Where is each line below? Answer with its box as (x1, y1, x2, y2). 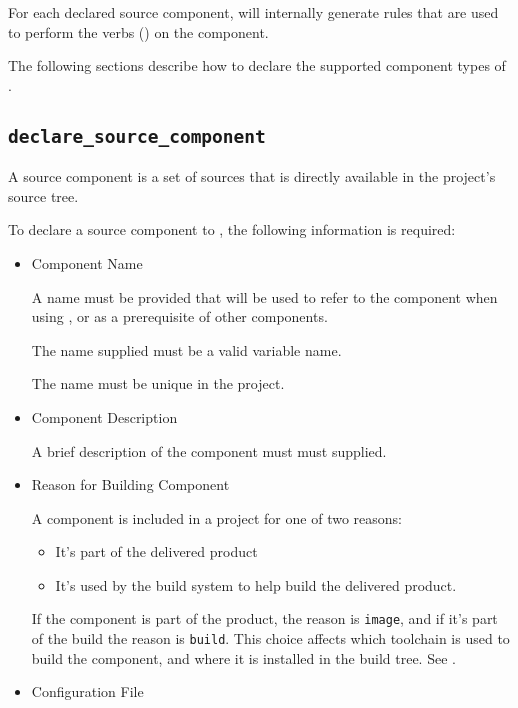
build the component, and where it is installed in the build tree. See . (31, 647, 456, 668)
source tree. (8, 185, 79, 206)
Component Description (31, 406, 178, 427)
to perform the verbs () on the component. (8, 21, 269, 42)
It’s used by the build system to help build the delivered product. (55, 574, 457, 595)
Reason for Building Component (31, 474, 230, 495)
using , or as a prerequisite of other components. (31, 306, 328, 327)
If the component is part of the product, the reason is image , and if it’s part (31, 608, 498, 629)
